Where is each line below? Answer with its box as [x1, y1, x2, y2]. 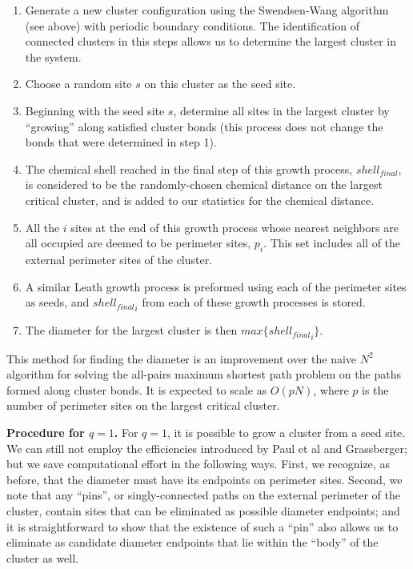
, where [313, 381, 349, 398]
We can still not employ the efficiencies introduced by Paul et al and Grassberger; [6, 439, 407, 456]
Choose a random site [25, 75, 132, 92]
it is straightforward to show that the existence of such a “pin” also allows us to [6, 518, 399, 535]
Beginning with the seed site [25, 102, 165, 118]
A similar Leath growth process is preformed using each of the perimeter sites [25, 278, 407, 295]
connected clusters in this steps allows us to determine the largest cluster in [25, 33, 396, 50]
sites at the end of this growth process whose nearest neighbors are [70, 218, 399, 235]
